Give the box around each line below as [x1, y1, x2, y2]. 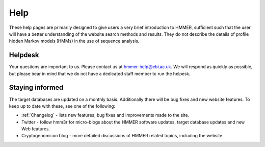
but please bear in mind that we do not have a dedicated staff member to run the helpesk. [9, 71, 191, 76]
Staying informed [9, 83, 64, 92]
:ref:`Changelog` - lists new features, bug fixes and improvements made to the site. [21, 112, 189, 118]
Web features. [21, 126, 50, 132]
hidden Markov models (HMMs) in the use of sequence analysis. [9, 38, 140, 44]
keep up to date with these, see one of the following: [9, 103, 115, 109]
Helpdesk [9, 51, 39, 59]
